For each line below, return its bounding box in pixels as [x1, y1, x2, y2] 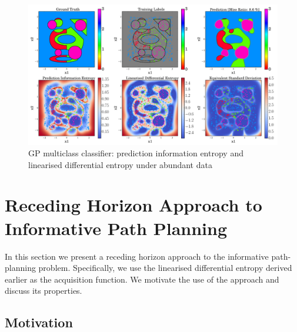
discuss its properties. [5, 284, 82, 297]
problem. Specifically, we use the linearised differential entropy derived [38, 261, 292, 274]
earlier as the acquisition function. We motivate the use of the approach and [5, 273, 279, 285]
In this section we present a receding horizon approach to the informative [5, 250, 269, 262]
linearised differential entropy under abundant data [28, 158, 212, 170]
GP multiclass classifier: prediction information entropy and [28, 147, 243, 159]
